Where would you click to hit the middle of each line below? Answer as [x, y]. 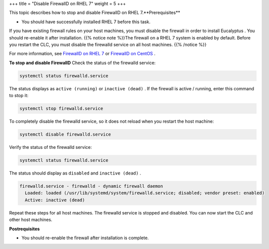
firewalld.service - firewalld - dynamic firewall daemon [91, 186]
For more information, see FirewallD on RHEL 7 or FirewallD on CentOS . [82, 54]
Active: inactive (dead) [55, 200]
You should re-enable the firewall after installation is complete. [85, 238]
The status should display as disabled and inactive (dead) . [75, 173]
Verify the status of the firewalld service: [51, 147]
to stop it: [19, 96]
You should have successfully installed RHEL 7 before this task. [86, 22]
